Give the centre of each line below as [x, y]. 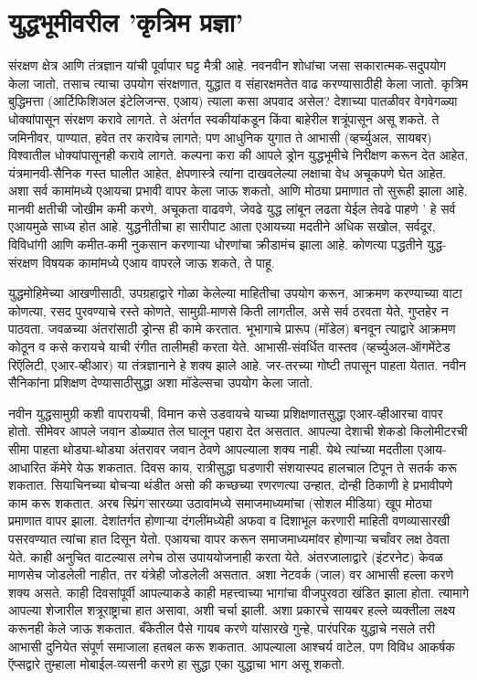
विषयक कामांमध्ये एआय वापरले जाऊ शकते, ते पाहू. [159, 262]
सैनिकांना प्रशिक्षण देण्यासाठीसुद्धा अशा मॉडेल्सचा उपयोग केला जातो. [161, 382]
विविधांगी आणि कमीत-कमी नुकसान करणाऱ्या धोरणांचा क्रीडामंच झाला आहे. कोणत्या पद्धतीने [216, 244]
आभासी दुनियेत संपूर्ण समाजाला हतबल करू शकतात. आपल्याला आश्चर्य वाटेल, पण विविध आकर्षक [232, 646]
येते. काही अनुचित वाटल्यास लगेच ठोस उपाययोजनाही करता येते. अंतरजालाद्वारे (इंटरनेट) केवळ [226, 556]
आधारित [27, 467]
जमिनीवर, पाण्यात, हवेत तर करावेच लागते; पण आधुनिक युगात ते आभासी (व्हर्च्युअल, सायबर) [220, 137]
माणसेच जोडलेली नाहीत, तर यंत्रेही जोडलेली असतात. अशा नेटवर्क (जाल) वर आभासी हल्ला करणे [231, 574]
